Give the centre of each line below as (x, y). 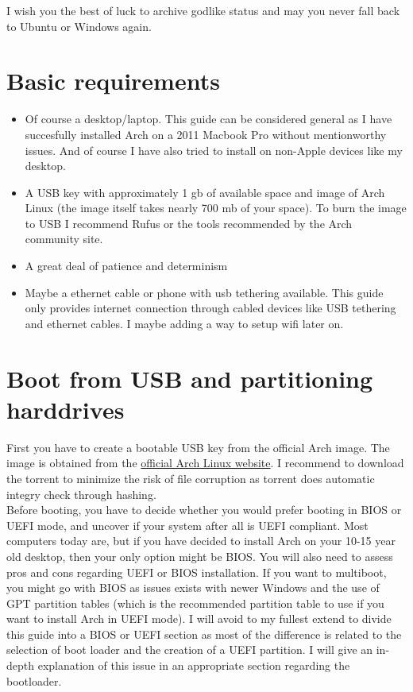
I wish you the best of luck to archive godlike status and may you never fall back (203, 10)
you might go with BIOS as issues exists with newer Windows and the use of (193, 588)
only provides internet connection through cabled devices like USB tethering (210, 308)
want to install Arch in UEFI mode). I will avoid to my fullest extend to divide (199, 619)
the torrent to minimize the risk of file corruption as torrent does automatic (191, 478)
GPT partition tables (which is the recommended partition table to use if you (195, 603)
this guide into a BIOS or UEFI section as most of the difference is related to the (204, 634)
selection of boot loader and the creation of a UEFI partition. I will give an (190, 649)
